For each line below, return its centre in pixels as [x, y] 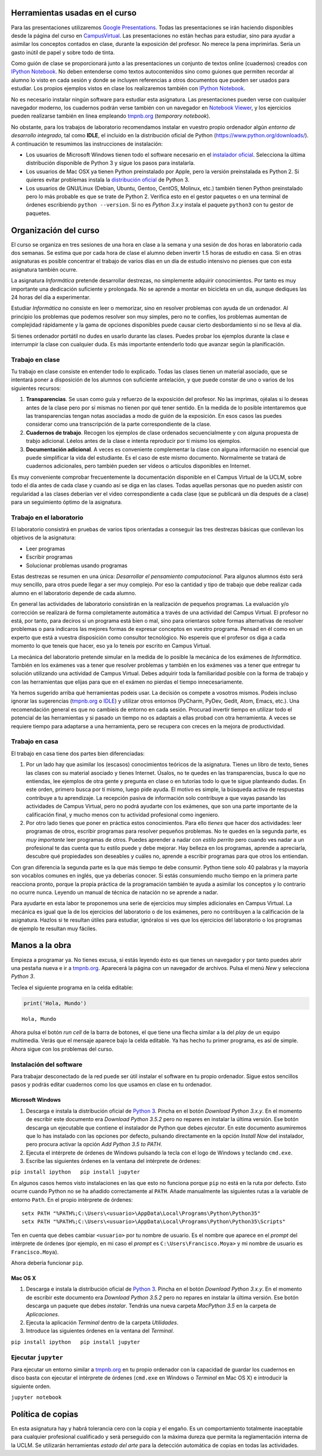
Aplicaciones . [43, 1314]
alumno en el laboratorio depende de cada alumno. [74, 593]
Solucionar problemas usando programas [77, 565]
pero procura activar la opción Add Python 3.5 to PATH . [94, 1144]
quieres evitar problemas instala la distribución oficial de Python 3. [108, 180]
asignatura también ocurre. [44, 269]
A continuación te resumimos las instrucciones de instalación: [87, 144]
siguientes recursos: [36, 388]
